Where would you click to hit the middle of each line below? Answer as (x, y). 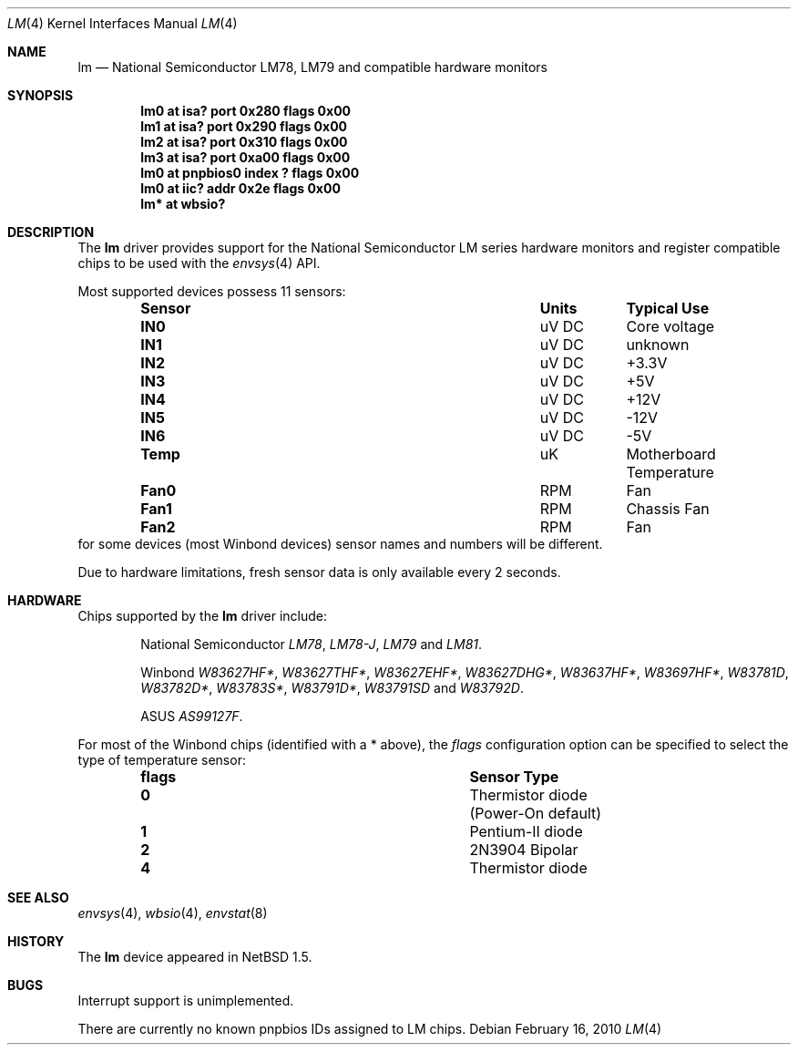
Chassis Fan (668, 509)
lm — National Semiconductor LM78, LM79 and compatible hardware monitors (313, 67)
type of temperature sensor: (162, 760)
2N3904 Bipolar (524, 850)
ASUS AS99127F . (192, 716)
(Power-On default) (536, 813)
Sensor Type (514, 777)
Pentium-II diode (526, 831)
